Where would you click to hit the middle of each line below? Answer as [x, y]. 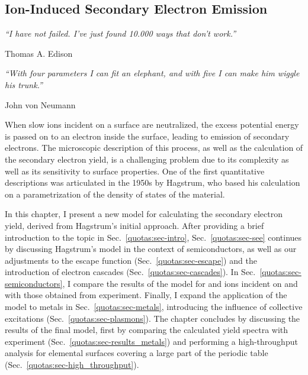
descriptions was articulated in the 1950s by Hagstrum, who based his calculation [153, 182]
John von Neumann [40, 104]
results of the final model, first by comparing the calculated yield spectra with [147, 330]
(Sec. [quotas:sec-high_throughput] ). [72, 365]
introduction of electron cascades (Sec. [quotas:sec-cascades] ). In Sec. [130, 272]
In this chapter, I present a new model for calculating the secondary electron [144, 214]
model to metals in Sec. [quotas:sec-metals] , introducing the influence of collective [154, 307]
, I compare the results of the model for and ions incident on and [180, 283]
